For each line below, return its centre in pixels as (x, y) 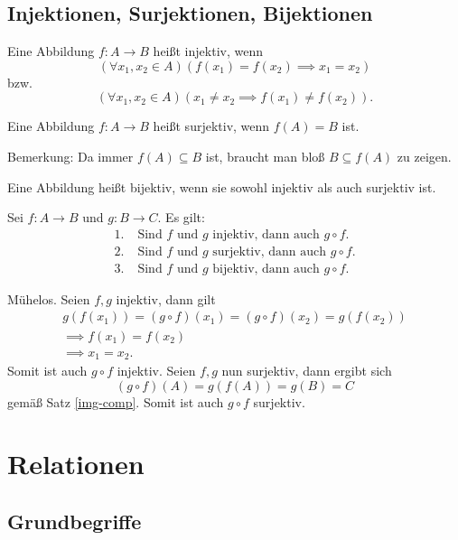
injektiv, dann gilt (166, 298)
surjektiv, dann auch (269, 251)
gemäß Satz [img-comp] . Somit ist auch (116, 401)
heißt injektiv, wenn (208, 51)
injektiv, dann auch (266, 234)
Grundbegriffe (75, 521)
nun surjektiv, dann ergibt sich (307, 370)
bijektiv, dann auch (266, 269)
